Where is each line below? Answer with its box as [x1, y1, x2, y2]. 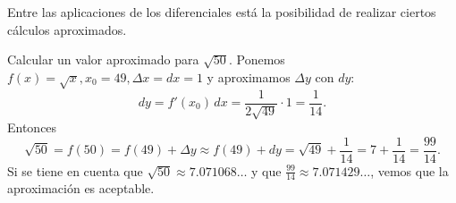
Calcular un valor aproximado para [7, 50, 199, 69]
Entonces [7, 118, 57, 136]
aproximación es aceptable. [7, 179, 155, 198]
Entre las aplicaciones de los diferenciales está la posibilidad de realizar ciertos [7, 3, 436, 21]
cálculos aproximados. [7, 20, 127, 38]
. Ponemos [228, 50, 285, 69]
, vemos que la [370, 161, 449, 180]
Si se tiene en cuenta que [7, 161, 143, 180]
